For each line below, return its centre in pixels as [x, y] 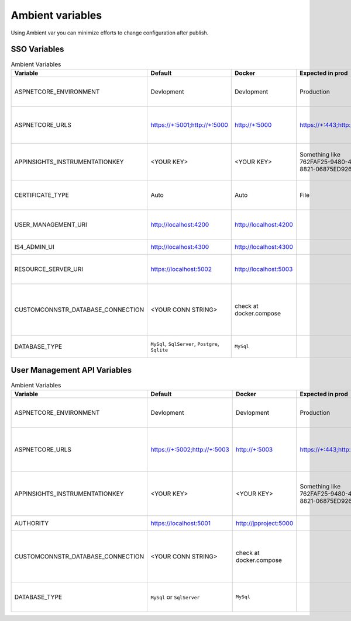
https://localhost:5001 [180, 523]
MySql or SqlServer [175, 597]
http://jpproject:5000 [265, 523]
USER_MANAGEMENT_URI [51, 224]
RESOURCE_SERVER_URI [49, 269]
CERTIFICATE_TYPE [42, 195]
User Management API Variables [71, 370]
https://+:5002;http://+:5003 [190, 449]
